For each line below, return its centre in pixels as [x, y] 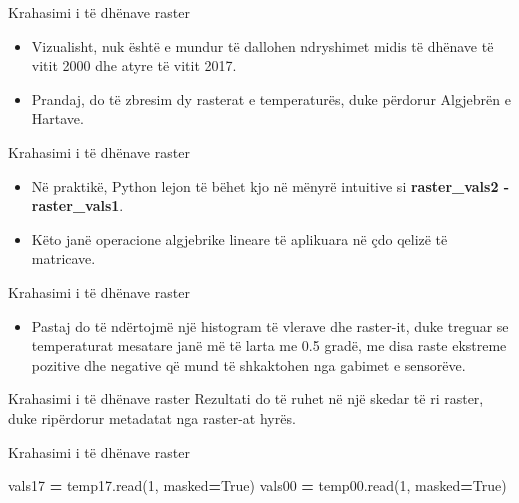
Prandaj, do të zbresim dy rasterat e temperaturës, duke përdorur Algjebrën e [271, 98]
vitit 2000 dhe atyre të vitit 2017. [134, 65]
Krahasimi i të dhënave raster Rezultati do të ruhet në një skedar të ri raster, [246, 398]
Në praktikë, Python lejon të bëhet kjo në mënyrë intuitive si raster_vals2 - [270, 185]
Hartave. [57, 118]
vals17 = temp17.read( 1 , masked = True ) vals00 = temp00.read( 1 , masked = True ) [257, 485]
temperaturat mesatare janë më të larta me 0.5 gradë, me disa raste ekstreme [269, 345]
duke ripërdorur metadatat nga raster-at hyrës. [152, 417]
